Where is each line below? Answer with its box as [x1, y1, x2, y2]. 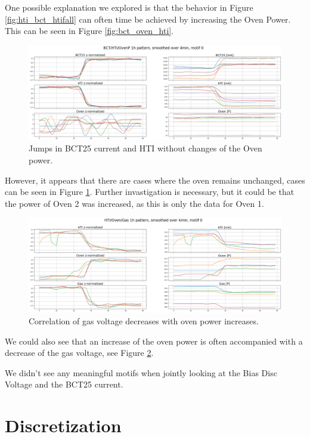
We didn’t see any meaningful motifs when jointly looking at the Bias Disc [5, 366, 277, 379]
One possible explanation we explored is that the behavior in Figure [5, 1, 253, 13]
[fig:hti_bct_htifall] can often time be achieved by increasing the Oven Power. [5, 13, 291, 25]
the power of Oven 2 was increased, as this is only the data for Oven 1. [5, 197, 264, 209]
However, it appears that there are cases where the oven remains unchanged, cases [5, 173, 305, 186]
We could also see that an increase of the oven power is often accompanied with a [5, 334, 303, 347]
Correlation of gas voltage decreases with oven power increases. [29, 314, 259, 327]
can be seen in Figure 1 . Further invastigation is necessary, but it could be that [5, 185, 294, 198]
